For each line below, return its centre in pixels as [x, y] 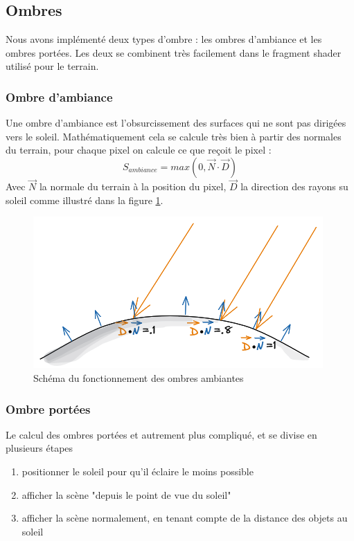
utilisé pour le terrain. [52, 66]
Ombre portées [48, 409]
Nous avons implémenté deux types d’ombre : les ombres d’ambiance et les [164, 39]
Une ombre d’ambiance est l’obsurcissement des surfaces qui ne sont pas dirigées [176, 123]
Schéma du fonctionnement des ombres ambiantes [139, 377]
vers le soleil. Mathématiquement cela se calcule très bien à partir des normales [174, 136]
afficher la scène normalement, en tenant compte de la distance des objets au [185, 518]
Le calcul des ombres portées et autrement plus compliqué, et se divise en [161, 434]
